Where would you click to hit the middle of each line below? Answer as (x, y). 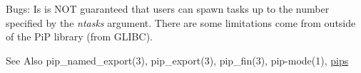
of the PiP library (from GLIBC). (79, 36)
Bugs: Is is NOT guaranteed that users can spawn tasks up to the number (168, 9)
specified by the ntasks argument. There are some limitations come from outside (181, 22)
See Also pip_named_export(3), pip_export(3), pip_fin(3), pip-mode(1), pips (177, 60)
